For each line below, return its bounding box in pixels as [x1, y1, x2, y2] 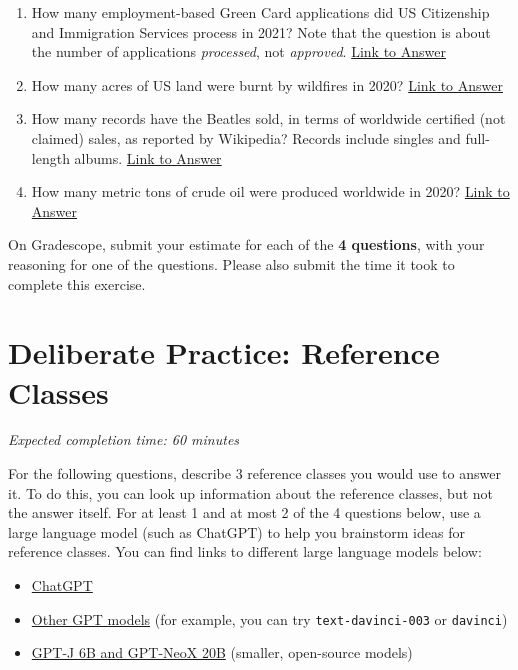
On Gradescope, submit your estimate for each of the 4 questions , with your [8, 234, 485, 255]
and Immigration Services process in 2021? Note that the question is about [31, 21, 491, 42]
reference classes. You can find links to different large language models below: [8, 541, 482, 562]
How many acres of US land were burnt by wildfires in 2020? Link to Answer [31, 74, 503, 95]
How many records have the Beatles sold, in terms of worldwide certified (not [31, 108, 506, 129]
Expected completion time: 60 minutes [8, 429, 240, 450]
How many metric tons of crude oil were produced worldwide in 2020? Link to [31, 181, 510, 202]
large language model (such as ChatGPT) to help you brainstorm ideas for [8, 521, 465, 542]
